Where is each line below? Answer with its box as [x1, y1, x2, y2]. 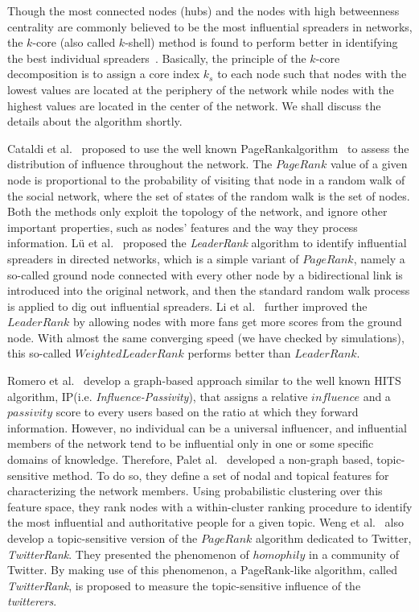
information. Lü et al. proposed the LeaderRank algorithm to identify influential [7, 234, 407, 251]
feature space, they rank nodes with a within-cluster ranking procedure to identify [7, 498, 413, 515]
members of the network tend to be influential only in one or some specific [7, 435, 374, 452]
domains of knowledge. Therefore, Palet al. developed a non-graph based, [7, 451, 373, 468]
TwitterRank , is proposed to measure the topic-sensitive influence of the [7, 577, 361, 593]
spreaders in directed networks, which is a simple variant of [7, 250, 299, 267]
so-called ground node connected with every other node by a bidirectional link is [7, 266, 403, 283]
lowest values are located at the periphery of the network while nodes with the [7, 81, 394, 97]
